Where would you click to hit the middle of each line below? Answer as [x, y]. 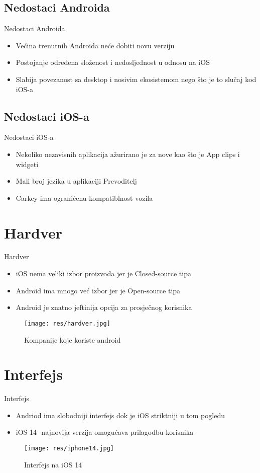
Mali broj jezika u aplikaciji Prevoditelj [76, 181]
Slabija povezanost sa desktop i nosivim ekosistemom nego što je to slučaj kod [136, 79]
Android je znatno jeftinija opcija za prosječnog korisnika [104, 307]
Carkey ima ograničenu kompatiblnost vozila [84, 198]
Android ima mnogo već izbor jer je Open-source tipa [98, 290]
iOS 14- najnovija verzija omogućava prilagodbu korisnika [105, 432]
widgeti [27, 164]
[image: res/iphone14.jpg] [69, 448]
